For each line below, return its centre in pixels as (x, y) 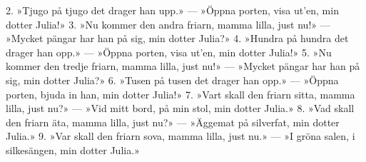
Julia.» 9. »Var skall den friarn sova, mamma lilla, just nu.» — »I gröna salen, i (181, 136)
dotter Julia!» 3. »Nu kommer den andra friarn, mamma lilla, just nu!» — (168, 24)
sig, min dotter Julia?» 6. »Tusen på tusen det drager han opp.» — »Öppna (172, 80)
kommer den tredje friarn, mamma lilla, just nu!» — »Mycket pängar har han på (183, 66)
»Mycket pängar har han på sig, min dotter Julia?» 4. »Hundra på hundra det (177, 38)
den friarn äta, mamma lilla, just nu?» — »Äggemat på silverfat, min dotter (173, 122)
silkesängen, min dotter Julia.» (73, 150)
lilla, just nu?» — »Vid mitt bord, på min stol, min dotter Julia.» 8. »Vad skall (180, 108)
